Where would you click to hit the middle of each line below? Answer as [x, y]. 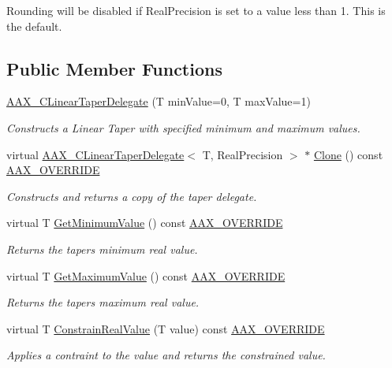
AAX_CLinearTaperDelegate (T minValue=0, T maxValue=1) [159, 101]
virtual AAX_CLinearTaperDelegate [95, 154]
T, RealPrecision [243, 154]
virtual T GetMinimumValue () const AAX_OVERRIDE [145, 223]
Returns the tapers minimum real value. [102, 249]
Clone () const [348, 154]
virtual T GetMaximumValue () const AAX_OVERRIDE [146, 275]
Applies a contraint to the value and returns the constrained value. [166, 355]
